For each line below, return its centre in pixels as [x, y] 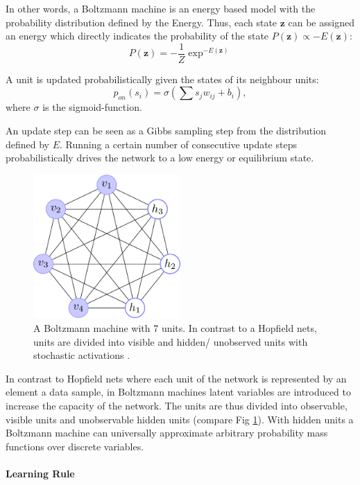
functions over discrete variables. [75, 446]
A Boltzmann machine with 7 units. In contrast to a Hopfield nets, [175, 328]
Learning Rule [40, 473]
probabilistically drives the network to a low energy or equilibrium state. [160, 158]
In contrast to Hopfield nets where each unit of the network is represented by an [176, 378]
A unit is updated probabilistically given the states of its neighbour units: [162, 79]
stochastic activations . [82, 355]
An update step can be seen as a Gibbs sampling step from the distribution [166, 131]
